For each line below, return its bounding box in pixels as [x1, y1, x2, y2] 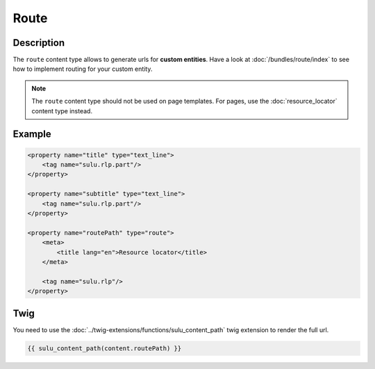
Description [12, 37, 65, 49]
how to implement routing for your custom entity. [12, 65, 153, 73]
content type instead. [31, 106, 93, 115]
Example [12, 129, 51, 140]
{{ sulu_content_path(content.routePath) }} [27, 344, 182, 352]
